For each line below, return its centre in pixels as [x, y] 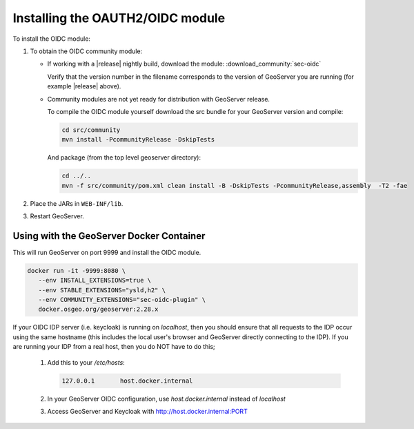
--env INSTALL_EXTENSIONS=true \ [95, 280]
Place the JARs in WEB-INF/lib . [77, 203]
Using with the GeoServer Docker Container [109, 236]
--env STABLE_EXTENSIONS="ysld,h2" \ [102, 290]
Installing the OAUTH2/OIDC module [119, 18]
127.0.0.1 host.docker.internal [127, 381]
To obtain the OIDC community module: [86, 51]
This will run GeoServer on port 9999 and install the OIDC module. [107, 252]
